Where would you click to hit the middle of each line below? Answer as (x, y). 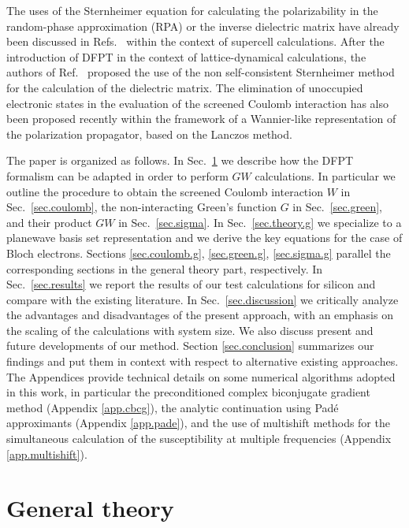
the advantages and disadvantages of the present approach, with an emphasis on (200, 315)
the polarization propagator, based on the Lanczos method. (149, 134)
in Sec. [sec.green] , (337, 207)
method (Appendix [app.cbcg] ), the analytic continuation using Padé (173, 407)
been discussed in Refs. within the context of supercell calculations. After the (195, 41)
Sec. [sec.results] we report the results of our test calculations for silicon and (191, 284)
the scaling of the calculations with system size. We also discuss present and (190, 330)
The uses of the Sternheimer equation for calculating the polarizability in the (192, 10)
